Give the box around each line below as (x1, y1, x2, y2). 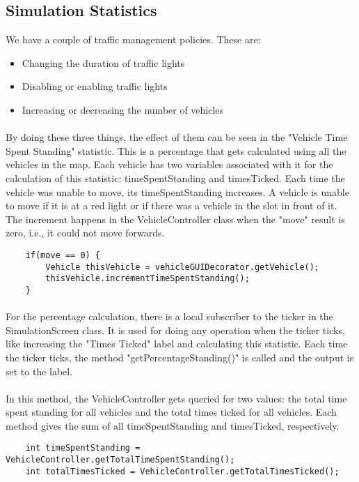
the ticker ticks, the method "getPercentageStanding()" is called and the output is (6, 349, 354, 364)
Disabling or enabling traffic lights (22, 79, 168, 93)
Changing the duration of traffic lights (22, 55, 185, 70)
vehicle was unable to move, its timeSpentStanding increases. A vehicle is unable (6, 184, 349, 199)
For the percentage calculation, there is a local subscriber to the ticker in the (6, 309, 333, 324)
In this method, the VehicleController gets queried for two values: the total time (6, 391, 347, 405)
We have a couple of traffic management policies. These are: (6, 32, 261, 47)
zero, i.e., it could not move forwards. (6, 225, 165, 240)
